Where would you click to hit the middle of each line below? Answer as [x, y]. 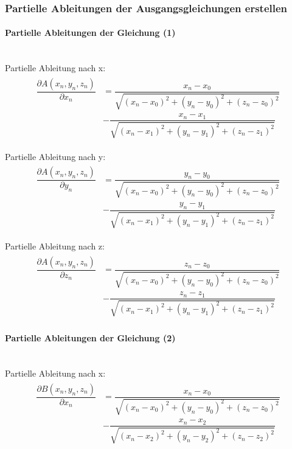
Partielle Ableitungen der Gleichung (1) [90, 33]
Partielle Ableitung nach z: [55, 246]
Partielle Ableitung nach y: [55, 156]
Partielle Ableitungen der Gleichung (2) [90, 338]
